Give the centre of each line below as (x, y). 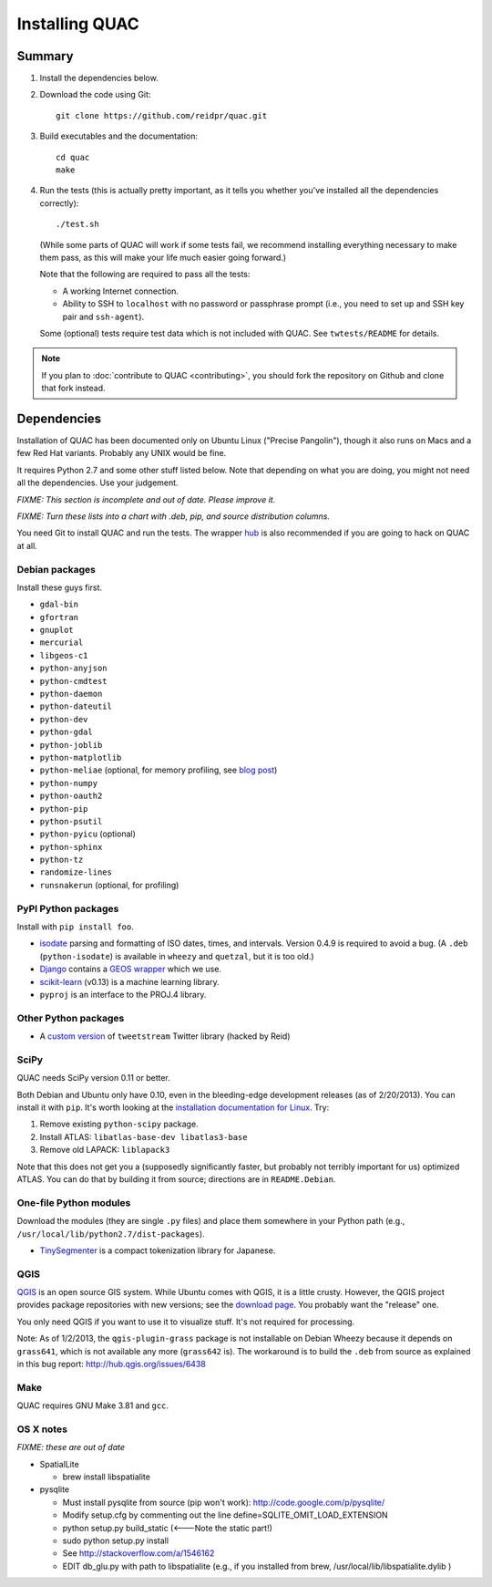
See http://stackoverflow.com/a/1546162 (138, 1553)
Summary (45, 56)
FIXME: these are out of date (71, 1447)
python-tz (61, 860)
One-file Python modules (74, 1202)
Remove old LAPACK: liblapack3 (105, 1150)
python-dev (64, 719)
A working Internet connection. (121, 291)
